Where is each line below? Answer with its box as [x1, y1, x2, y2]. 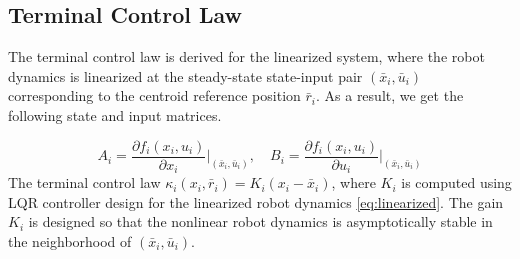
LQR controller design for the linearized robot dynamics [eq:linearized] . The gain [8, 191, 504, 212]
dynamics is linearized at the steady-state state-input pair [8, 65, 363, 86]
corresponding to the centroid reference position [8, 85, 301, 106]
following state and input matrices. [8, 104, 222, 125]
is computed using [401, 172, 512, 193]
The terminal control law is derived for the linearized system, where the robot [8, 46, 485, 67]
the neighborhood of [8, 230, 132, 251]
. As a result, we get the [315, 85, 464, 106]
